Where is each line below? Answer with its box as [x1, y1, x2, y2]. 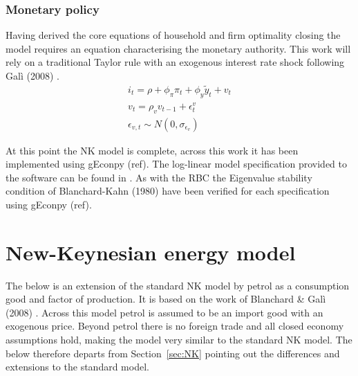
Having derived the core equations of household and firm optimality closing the [6, 28, 341, 42]
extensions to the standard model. [6, 359, 149, 374]
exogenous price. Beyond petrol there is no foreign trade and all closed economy [6, 319, 344, 333]
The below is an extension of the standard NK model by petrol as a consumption [6, 278, 350, 292]
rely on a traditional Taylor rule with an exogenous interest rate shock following [6, 55, 345, 69]
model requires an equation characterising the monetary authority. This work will [6, 41, 351, 55]
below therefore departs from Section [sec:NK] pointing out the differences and [6, 346, 340, 360]
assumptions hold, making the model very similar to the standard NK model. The [6, 332, 352, 347]
